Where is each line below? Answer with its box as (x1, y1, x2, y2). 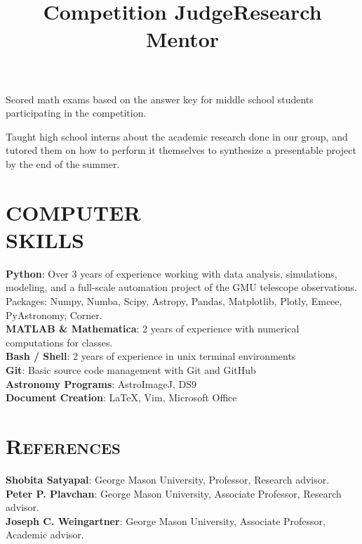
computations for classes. (6, 335, 113, 349)
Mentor (145, 25, 220, 53)
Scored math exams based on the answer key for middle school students (6, 91, 314, 106)
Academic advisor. (6, 527, 84, 542)
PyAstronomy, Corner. (6, 307, 102, 322)
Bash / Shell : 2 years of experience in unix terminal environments (6, 349, 296, 363)
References (6, 431, 121, 460)
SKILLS (6, 225, 84, 254)
